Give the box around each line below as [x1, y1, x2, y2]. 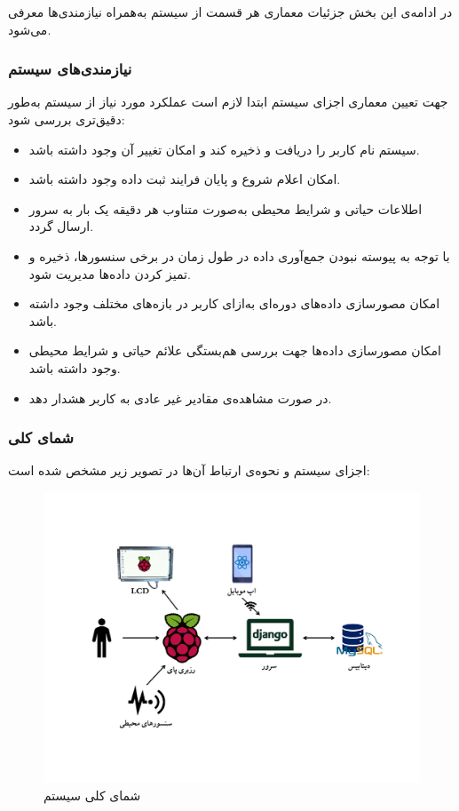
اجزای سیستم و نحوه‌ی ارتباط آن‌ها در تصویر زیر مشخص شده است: [8, 461, 370, 480]
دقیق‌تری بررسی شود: [8, 110, 125, 128]
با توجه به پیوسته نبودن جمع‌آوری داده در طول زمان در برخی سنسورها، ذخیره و [28, 246, 450, 265]
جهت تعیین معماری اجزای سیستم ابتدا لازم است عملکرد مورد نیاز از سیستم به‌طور [8, 92, 448, 111]
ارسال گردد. [28, 217, 94, 235]
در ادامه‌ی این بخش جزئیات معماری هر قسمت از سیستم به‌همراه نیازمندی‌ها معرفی [8, 3, 453, 20]
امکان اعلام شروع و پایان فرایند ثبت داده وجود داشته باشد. [28, 170, 341, 188]
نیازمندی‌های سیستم [8, 58, 132, 80]
